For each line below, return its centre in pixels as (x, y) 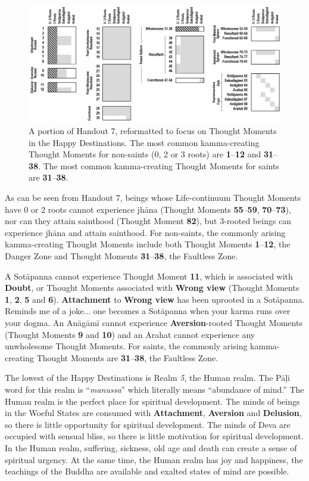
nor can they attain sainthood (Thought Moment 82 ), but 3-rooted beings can (148, 221)
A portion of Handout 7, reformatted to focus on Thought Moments (153, 131)
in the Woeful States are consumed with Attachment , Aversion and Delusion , (153, 413)
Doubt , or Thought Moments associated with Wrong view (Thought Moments (152, 288)
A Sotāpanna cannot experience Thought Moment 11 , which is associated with (149, 276)
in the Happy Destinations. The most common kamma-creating (144, 142)
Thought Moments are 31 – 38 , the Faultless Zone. (127, 357)
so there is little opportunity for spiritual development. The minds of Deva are (148, 424)
